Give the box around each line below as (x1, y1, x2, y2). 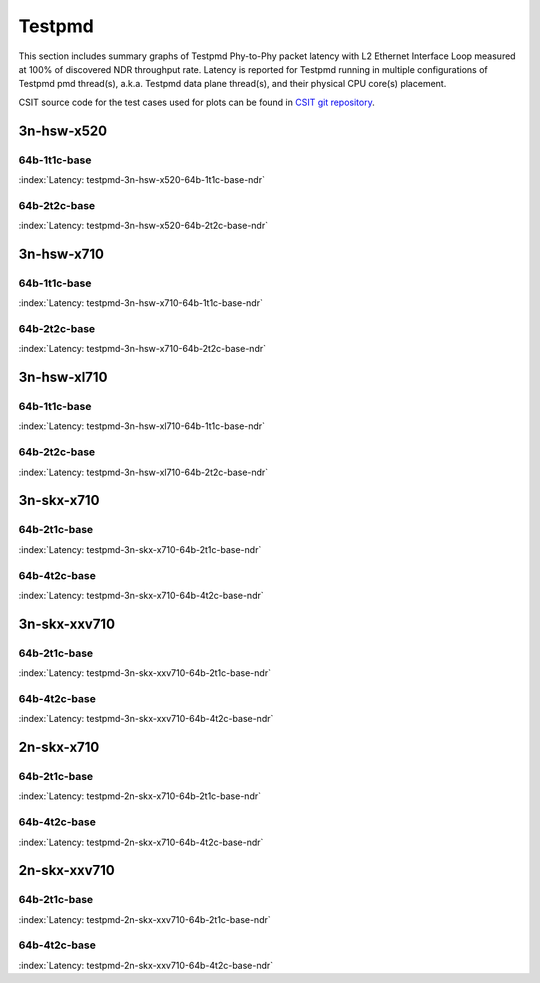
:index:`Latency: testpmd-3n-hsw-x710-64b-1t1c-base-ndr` (18, 297, 264, 309)
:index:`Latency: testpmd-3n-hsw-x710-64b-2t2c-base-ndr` (18, 343, 267, 355)
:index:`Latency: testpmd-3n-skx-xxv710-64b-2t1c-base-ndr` (18, 667, 272, 679)
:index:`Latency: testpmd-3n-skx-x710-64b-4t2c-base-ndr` (18, 589, 264, 601)
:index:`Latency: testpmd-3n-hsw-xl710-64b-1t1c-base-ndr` (18, 420, 265, 432)
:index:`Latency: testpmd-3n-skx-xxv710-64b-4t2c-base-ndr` (18, 713, 274, 725)
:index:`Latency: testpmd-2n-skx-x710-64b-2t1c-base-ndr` (18, 790, 262, 802)
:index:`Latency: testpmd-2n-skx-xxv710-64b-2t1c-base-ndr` (18, 913, 272, 925)
